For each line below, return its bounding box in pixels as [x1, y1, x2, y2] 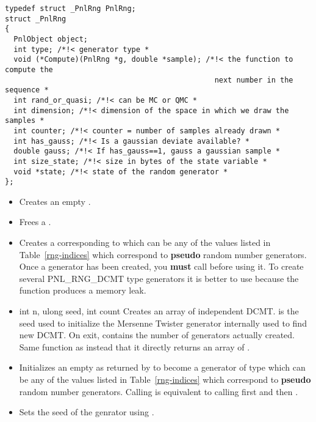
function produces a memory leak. [19, 284, 146, 297]
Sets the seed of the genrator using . [19, 405, 154, 418]
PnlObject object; [13, 34, 88, 43]
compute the [5, 65, 53, 74]
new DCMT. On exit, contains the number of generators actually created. [19, 328, 295, 341]
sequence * [5, 86, 49, 95]
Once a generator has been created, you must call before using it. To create [19, 260, 304, 273]
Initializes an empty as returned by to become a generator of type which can [19, 361, 306, 374]
